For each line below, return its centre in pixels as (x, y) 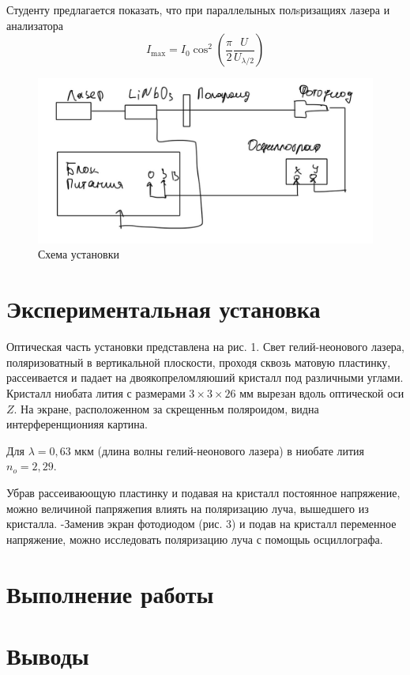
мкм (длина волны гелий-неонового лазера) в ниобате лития (220, 450)
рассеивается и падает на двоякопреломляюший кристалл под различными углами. (205, 377)
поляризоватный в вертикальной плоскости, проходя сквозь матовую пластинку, (199, 362)
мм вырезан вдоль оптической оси (322, 392)
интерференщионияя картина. (77, 424)
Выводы (48, 655)
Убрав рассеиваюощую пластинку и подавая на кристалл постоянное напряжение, (203, 492)
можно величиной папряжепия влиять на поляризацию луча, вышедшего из (188, 508)
